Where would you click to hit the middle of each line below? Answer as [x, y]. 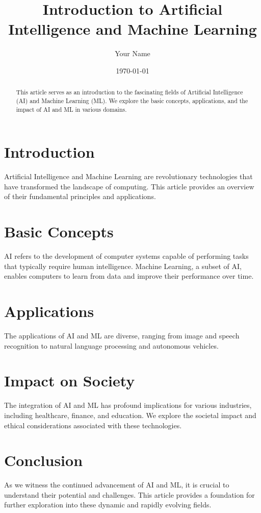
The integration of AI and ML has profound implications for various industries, [128, 405]
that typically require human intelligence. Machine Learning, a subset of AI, [123, 266]
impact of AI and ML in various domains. [71, 109]
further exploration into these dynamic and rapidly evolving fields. [108, 505]
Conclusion [44, 460]
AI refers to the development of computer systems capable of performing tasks [126, 256]
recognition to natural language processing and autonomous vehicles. [111, 345]
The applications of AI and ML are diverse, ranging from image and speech [122, 336]
